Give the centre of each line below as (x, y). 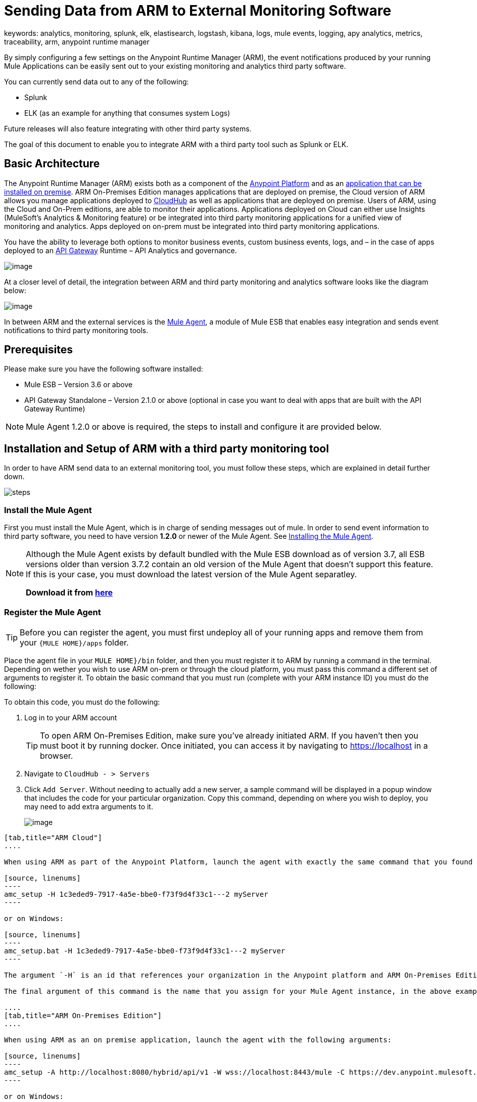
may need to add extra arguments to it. (89, 806)
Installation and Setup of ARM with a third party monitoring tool (166, 448)
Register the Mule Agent (53, 612)
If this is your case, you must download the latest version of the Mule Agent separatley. (192, 575)
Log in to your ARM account (71, 717)
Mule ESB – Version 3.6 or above (79, 385)
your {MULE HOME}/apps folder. (74, 642)
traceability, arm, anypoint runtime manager (77, 41)
